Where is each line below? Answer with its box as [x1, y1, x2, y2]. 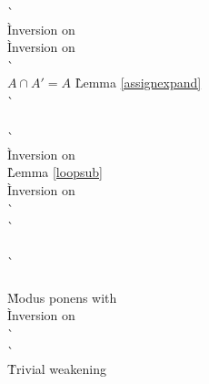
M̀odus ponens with [7, 287, 117, 306]
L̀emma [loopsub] [7, 162, 103, 182]
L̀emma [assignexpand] [75, 73, 202, 92]
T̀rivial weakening [7, 358, 106, 378]
